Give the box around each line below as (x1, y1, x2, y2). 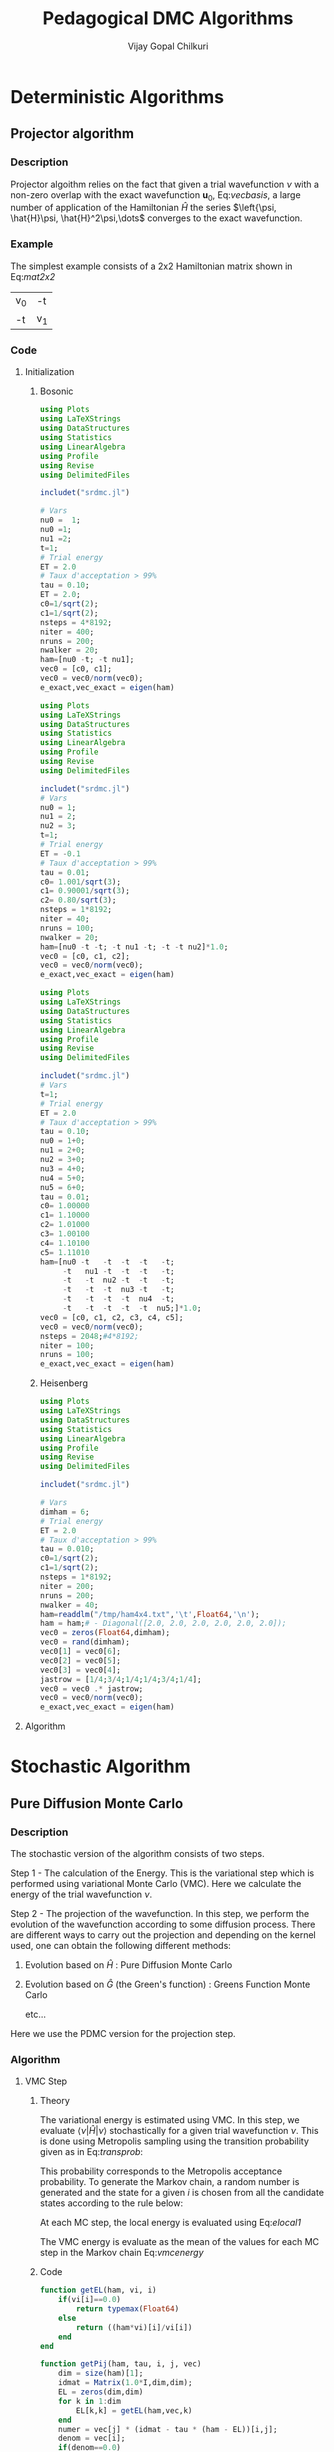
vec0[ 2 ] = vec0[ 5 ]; (39, 1655, 122, 1666)
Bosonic (39, 385, 74, 397)
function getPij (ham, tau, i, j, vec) (39, 2359, 202, 2369)
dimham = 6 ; (39, 1507, 90, 1517)
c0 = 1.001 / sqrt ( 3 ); (39, 877, 122, 887)
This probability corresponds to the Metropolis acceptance (39, 2165, 283, 2177)
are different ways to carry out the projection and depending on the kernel (10, 1929, 317, 1941)
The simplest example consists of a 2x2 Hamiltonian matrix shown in (10, 260, 293, 272)
